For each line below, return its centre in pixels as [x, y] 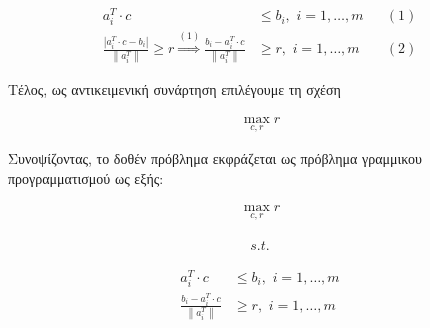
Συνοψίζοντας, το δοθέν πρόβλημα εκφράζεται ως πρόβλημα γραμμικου [215, 158]
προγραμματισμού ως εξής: [86, 177]
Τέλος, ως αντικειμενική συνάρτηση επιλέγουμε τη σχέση [174, 89]
